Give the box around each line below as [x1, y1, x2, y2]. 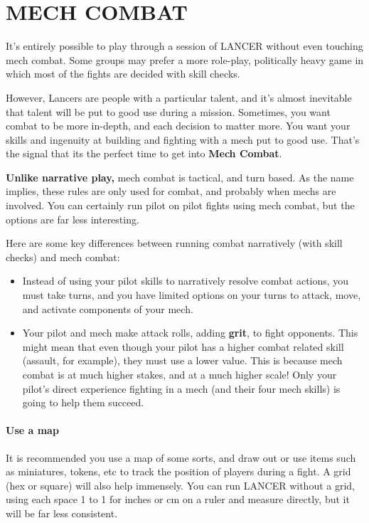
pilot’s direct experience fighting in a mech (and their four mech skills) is [22, 381, 341, 396]
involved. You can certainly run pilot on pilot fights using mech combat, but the [6, 198, 355, 213]
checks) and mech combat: [6, 249, 120, 264]
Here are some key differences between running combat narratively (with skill [6, 236, 343, 250]
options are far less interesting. [6, 211, 139, 226]
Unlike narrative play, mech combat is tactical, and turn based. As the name [6, 169, 354, 184]
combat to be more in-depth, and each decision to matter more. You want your [6, 118, 351, 133]
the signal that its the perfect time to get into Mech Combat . [6, 146, 282, 161]
